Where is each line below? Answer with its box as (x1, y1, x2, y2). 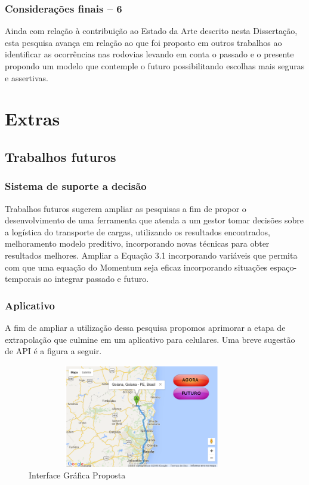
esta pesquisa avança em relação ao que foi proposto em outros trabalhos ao (5, 36, 282, 48)
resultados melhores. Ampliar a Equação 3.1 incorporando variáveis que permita (5, 248, 298, 261)
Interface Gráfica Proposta (29, 469, 126, 481)
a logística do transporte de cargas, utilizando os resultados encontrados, (5, 225, 270, 238)
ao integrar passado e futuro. (44, 272, 149, 285)
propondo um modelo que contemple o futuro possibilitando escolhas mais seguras (5, 60, 305, 72)
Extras (5, 106, 60, 131)
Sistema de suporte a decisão (5, 179, 147, 194)
